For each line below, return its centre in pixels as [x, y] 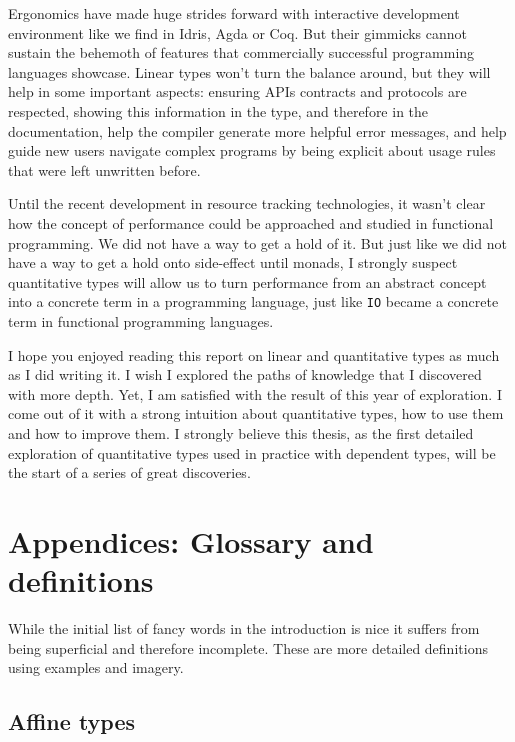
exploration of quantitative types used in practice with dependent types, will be [252, 452]
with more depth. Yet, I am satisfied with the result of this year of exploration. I [255, 393]
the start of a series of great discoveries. [129, 472]
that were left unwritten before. [104, 169]
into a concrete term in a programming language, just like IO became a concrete [253, 301]
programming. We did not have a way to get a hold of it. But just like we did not [257, 242]
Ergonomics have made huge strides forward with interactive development [234, 13]
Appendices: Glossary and [191, 540]
